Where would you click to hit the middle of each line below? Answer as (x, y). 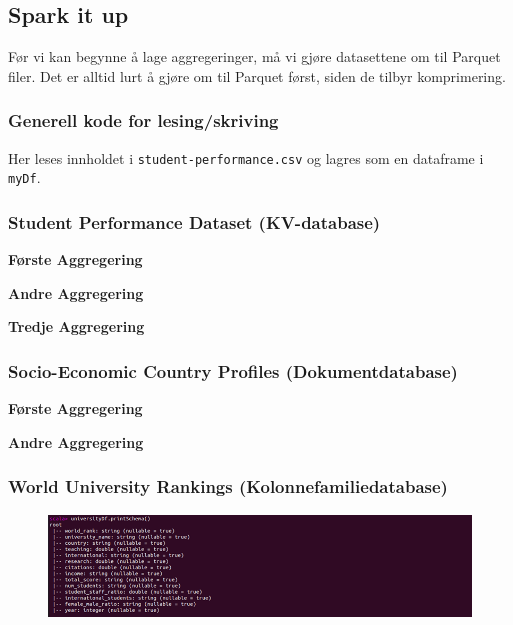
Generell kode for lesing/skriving (143, 120)
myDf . (24, 177)
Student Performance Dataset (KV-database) (194, 221)
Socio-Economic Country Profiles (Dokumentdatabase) (233, 370)
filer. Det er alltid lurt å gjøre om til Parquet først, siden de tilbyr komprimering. (257, 75)
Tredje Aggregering (76, 326)
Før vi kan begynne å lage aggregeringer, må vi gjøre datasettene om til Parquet (254, 56)
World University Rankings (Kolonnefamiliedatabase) (228, 486)
